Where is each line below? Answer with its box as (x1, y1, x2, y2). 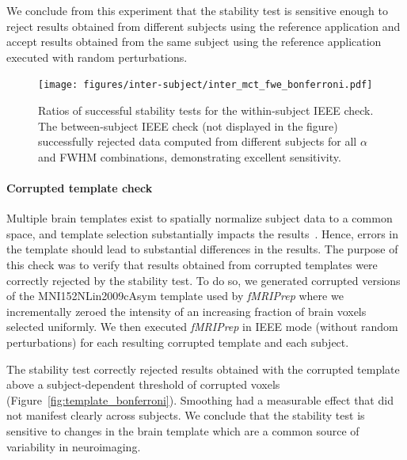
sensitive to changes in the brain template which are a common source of (6, 422, 359, 439)
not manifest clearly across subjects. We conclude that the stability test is (6, 407, 365, 424)
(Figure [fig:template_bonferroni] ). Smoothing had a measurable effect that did (6, 391, 394, 408)
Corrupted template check (6, 180, 153, 196)
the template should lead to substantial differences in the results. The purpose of (6, 241, 398, 257)
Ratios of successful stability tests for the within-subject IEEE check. (38, 102, 374, 119)
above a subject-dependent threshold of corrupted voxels (6, 376, 280, 393)
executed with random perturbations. (6, 48, 188, 65)
